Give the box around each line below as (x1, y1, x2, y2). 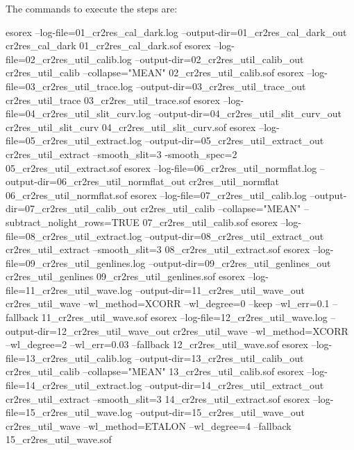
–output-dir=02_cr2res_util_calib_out (135, 51, 304, 66)
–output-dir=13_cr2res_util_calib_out (135, 350, 304, 365)
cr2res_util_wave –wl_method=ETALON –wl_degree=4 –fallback (6, 418, 292, 433)
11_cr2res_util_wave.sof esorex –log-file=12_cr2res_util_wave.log (41, 310, 328, 324)
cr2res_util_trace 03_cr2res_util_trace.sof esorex (6, 92, 220, 107)
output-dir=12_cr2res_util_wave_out (6, 323, 170, 338)
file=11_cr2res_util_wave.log (6, 282, 133, 297)
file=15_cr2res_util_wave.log (6, 405, 133, 419)
